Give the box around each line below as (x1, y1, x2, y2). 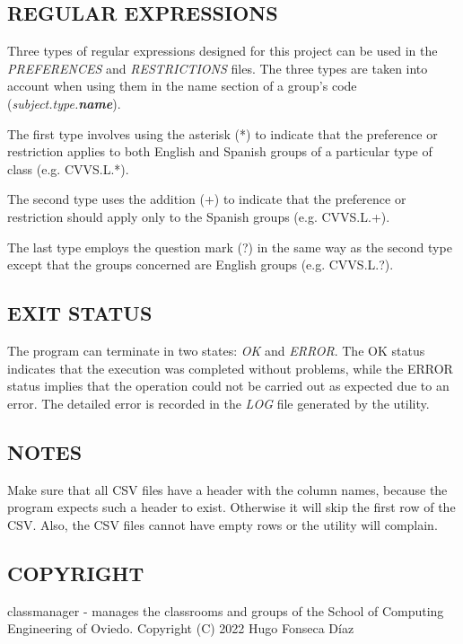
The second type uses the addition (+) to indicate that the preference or (7, 190, 406, 208)
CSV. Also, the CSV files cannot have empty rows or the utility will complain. (7, 515, 438, 534)
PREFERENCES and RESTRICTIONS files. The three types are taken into (7, 58, 428, 77)
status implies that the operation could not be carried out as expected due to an (7, 376, 450, 395)
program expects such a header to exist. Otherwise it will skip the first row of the (7, 498, 456, 516)
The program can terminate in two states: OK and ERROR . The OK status (7, 340, 425, 359)
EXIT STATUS (7, 299, 153, 327)
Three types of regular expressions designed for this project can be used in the (7, 41, 438, 60)
